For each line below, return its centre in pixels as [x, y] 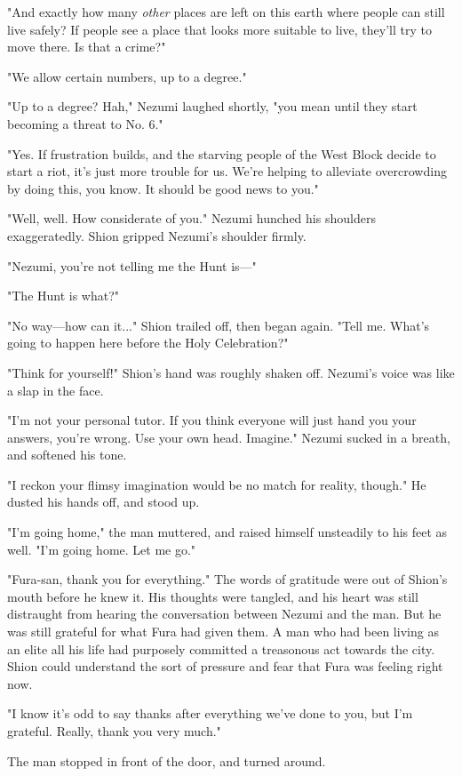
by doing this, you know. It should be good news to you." [163, 188]
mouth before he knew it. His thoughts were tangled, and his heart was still [213, 596]
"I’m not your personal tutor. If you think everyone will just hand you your [212, 420]
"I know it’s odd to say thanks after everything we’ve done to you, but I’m [210, 713]
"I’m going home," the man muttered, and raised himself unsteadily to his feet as [227, 532]
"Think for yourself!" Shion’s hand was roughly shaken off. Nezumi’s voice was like [231, 372]
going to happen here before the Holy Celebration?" [148, 343]
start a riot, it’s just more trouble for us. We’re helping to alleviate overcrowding [227, 171]
